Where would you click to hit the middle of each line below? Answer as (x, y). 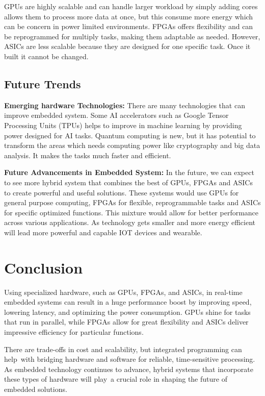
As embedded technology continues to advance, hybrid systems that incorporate (129, 369)
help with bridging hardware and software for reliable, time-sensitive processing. (130, 359)
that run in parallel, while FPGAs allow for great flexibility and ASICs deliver (126, 322)
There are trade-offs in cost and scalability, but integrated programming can (123, 349)
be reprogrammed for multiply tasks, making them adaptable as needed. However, (132, 36)
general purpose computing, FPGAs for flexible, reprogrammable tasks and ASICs (132, 202)
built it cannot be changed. (46, 56)
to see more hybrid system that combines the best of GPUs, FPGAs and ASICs (128, 182)
